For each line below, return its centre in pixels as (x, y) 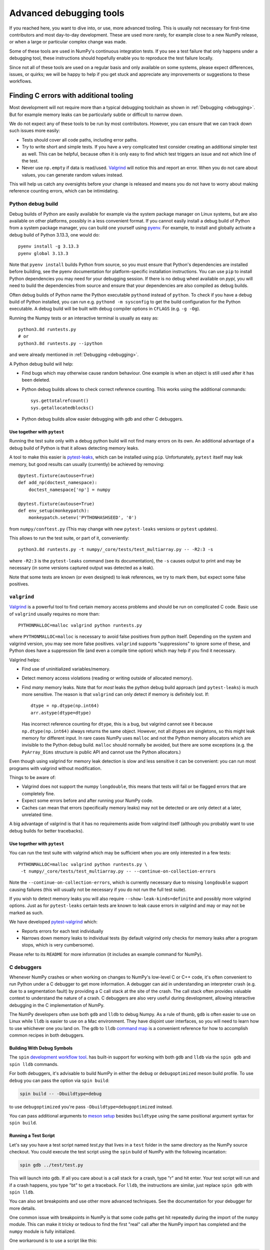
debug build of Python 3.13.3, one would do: (54, 234)
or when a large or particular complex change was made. (68, 42)
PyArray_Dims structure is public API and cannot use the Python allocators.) (101, 752)
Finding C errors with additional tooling (71, 96)
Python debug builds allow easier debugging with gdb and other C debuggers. (102, 419)
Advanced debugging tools (67, 13)
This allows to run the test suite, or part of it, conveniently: (69, 538)
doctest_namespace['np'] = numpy (69, 489)
